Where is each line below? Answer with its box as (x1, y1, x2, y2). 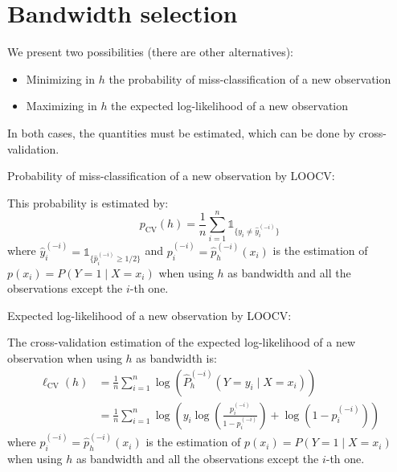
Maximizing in (26, 97, 97, 114)
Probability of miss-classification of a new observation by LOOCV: (7, 167, 335, 184)
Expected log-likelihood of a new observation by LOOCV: (7, 306, 292, 323)
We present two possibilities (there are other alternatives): (7, 43, 294, 60)
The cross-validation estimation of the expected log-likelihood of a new (7, 334, 356, 351)
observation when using (7, 349, 122, 366)
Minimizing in (26, 70, 95, 87)
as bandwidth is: (136, 349, 217, 366)
